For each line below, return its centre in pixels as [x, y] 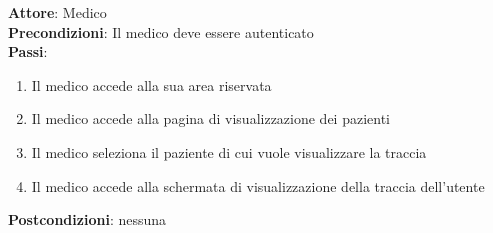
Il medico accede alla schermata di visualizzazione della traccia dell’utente [258, 185]
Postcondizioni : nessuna [87, 219]
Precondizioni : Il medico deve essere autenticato [161, 31]
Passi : [28, 51]
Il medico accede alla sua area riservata [151, 84]
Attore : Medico [57, 12]
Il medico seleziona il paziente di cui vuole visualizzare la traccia [229, 151]
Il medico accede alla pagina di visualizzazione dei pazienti [211, 118]
